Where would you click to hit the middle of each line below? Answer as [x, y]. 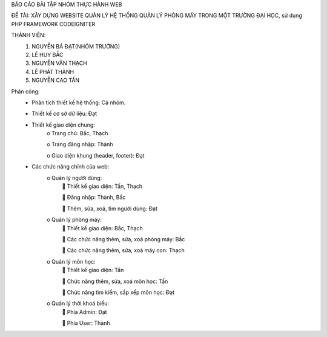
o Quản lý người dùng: [74, 178]
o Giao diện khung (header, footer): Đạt [96, 155]
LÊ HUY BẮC [48, 55]
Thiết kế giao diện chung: [63, 125]
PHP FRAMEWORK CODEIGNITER [53, 24]
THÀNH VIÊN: [28, 35]
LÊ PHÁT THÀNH [53, 72]
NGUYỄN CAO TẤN [56, 80]
